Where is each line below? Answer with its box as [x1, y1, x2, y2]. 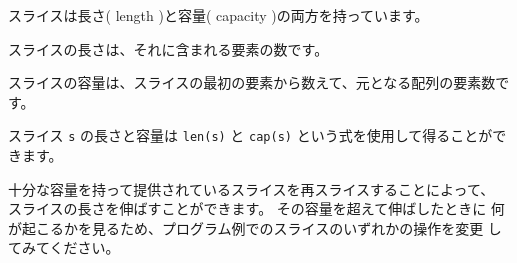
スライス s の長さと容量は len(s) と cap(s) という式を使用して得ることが [8, 125, 493, 146]
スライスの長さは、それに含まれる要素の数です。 [8, 38, 329, 59]
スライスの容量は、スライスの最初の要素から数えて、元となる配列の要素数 [8, 72, 496, 93]
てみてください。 [8, 237, 120, 258]
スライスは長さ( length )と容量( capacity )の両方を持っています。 [8, 5, 429, 25]
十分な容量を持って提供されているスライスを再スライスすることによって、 [8, 178, 495, 199]
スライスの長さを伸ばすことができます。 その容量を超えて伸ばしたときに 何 [8, 198, 505, 219]
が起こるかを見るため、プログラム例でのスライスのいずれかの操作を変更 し [8, 217, 502, 238]
